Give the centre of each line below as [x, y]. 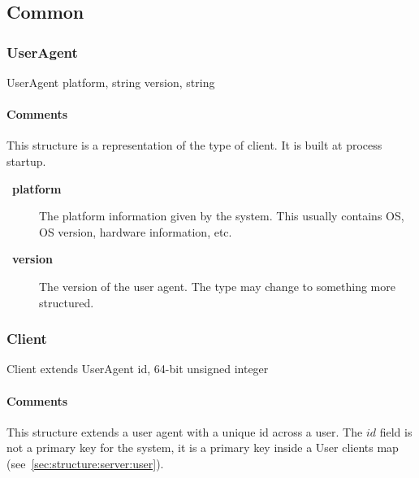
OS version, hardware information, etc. [136, 231]
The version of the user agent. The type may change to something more [217, 286]
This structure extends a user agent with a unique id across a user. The [185, 431]
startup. [26, 161]
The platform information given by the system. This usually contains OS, [222, 216]
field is [396, 431]
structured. [67, 302]
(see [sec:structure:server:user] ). [85, 463]
